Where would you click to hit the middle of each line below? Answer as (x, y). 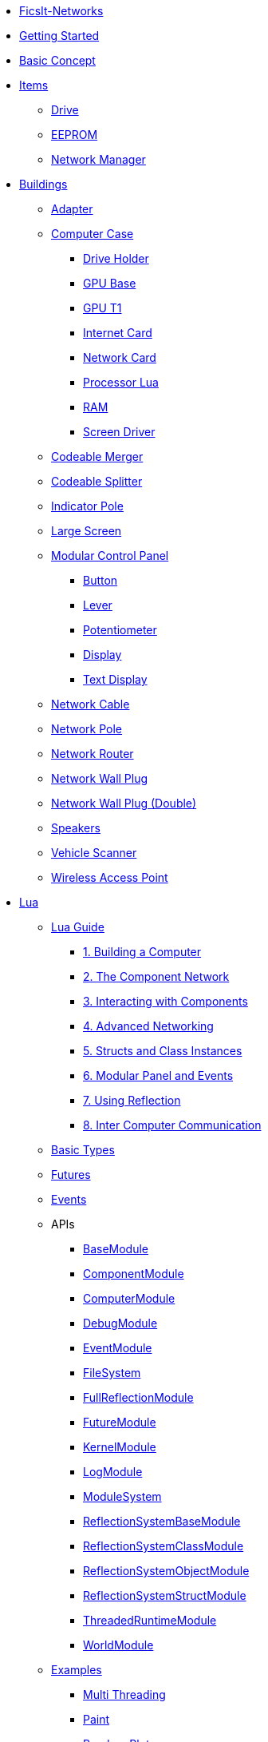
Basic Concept (57, 60)
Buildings (43, 184)
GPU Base (110, 283)
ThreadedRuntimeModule (150, 1620)
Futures (71, 1175)
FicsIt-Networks (61, 11)
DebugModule (120, 1323)
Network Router (93, 754)
